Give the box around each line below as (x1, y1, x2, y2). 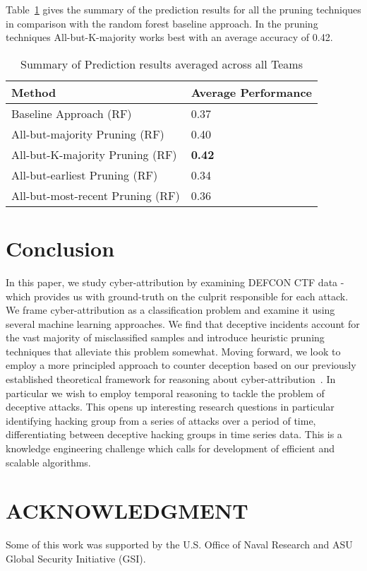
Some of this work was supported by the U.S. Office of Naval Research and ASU (6, 537, 353, 552)
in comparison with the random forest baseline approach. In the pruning (6, 16, 318, 30)
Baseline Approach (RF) (11, 105, 132, 122)
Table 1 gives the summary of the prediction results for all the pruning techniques (6, 2, 361, 16)
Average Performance (191, 83, 313, 100)
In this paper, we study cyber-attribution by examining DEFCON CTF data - (6, 274, 344, 289)
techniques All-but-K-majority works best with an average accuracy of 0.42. (6, 30, 333, 45)
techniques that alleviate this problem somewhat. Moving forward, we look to (6, 343, 341, 358)
